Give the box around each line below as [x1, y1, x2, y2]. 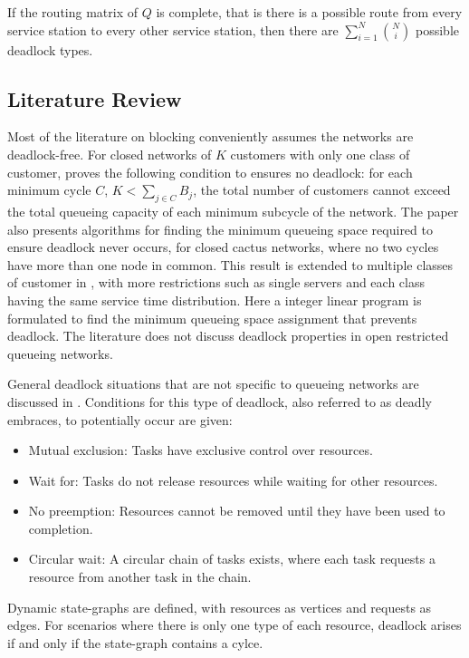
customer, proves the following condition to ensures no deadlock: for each [7, 162, 413, 181]
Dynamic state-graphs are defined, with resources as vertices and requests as [7, 597, 432, 616]
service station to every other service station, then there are [7, 20, 339, 39]
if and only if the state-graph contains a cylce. [7, 633, 263, 652]
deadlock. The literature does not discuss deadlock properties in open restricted [7, 326, 449, 345]
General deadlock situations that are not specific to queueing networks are [7, 374, 419, 393]
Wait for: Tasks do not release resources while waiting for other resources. [28, 470, 438, 489]
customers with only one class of [230, 144, 410, 163]
